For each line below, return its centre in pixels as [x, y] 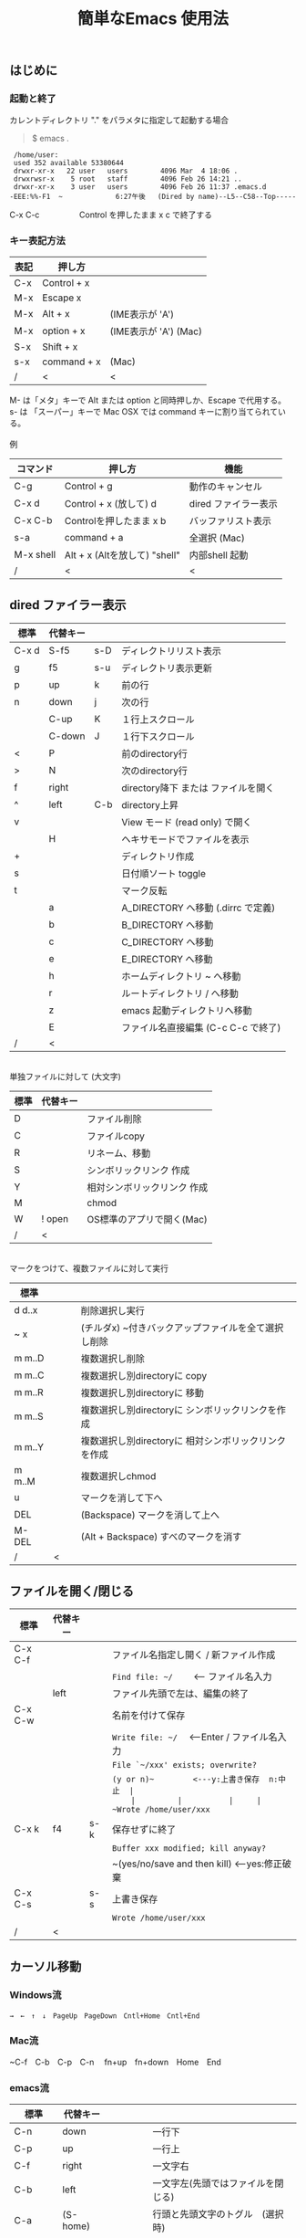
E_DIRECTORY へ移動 [167, 959]
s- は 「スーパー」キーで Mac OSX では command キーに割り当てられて [144, 411]
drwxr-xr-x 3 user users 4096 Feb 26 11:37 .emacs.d [140, 187]
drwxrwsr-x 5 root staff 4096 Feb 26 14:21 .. [128, 179]
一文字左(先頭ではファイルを [214, 2183]
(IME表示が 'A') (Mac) [156, 331]
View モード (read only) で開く [187, 822]
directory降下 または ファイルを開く [198, 788]
